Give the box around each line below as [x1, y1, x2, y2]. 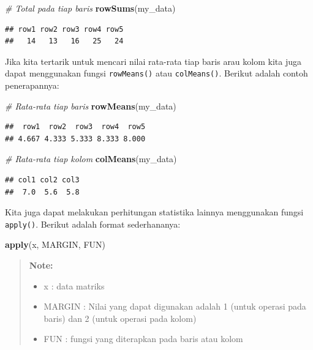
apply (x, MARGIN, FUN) [5, 238, 106, 251]
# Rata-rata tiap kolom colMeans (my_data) [5, 152, 177, 165]
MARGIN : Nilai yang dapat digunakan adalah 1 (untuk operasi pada [43, 300, 306, 313]
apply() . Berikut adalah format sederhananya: [5, 217, 181, 230]
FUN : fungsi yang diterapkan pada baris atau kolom [43, 332, 243, 345]
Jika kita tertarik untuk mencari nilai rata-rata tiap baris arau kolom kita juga [5, 54, 301, 67]
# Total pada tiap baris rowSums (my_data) [5, 2, 176, 14]
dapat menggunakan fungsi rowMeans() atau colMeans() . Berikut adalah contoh [5, 67, 308, 80]
